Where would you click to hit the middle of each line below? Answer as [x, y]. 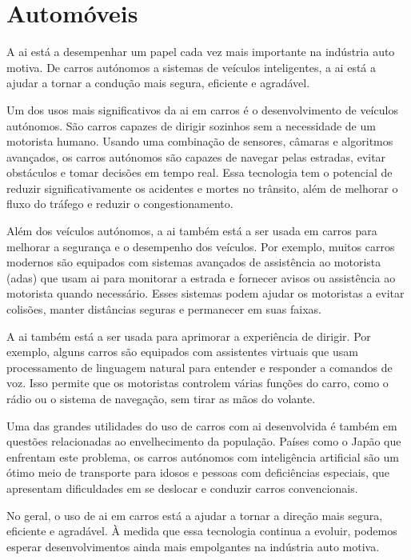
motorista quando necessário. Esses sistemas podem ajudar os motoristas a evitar [205, 293]
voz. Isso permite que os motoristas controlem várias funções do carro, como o [198, 383]
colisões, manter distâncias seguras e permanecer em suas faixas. [164, 309]
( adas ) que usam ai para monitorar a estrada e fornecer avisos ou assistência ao [201, 277]
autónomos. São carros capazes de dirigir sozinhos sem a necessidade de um [191, 125]
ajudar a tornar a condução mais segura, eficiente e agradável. [158, 83]
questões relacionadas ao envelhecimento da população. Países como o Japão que [204, 441]
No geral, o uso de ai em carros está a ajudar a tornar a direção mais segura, [195, 515]
